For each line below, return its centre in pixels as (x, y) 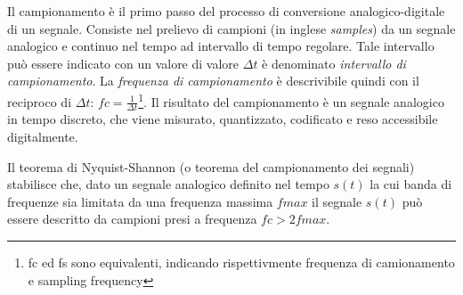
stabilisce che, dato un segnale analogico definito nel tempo (168, 184)
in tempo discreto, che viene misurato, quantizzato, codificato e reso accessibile (223, 119)
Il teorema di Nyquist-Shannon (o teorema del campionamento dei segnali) (211, 166)
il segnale (337, 201)
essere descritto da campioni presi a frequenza (132, 219)
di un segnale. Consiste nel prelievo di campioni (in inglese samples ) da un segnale (231, 28)
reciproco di (40, 101)
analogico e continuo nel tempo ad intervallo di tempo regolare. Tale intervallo (221, 46)
